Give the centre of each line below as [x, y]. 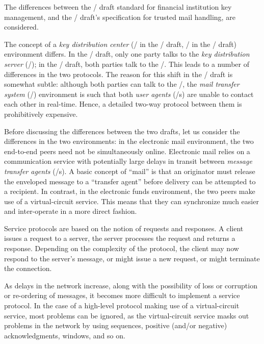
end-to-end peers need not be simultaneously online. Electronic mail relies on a [127, 151]
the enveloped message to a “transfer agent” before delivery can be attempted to [130, 181]
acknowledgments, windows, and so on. [65, 335]
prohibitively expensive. [41, 114]
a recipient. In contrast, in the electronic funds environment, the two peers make [130, 191]
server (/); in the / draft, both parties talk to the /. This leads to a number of [127, 64]
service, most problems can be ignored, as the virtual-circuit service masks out [127, 315]
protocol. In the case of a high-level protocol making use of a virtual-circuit [122, 305]
